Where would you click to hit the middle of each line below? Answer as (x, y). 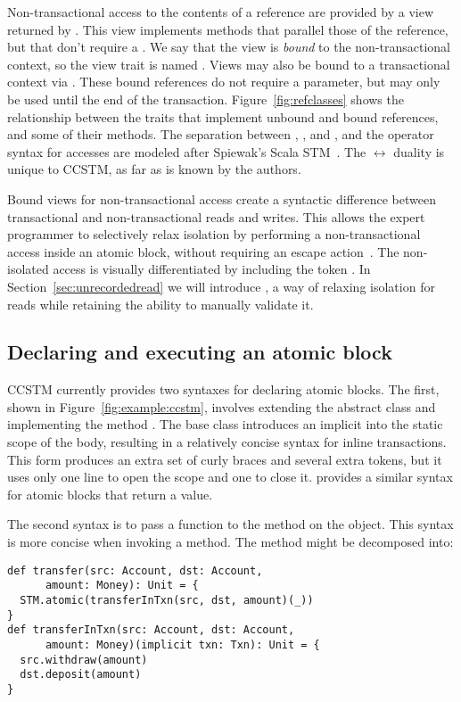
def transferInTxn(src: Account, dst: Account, (151, 630)
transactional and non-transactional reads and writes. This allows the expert (216, 216)
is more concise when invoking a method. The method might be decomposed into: (230, 542)
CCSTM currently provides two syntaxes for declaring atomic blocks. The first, (223, 389)
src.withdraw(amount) (84, 660)
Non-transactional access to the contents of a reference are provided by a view (221, 12)
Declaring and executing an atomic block (200, 352)
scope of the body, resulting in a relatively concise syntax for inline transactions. (227, 442)
